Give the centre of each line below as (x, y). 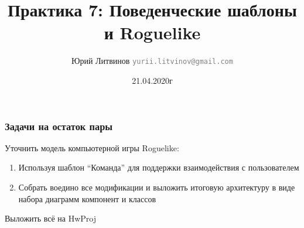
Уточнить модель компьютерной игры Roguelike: (92, 147)
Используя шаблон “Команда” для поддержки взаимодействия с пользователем (159, 167)
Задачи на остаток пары (59, 126)
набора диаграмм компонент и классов (87, 198)
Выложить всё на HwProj (51, 218)
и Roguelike (152, 33)
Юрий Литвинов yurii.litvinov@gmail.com (152, 61)
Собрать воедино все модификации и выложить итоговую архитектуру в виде (157, 187)
